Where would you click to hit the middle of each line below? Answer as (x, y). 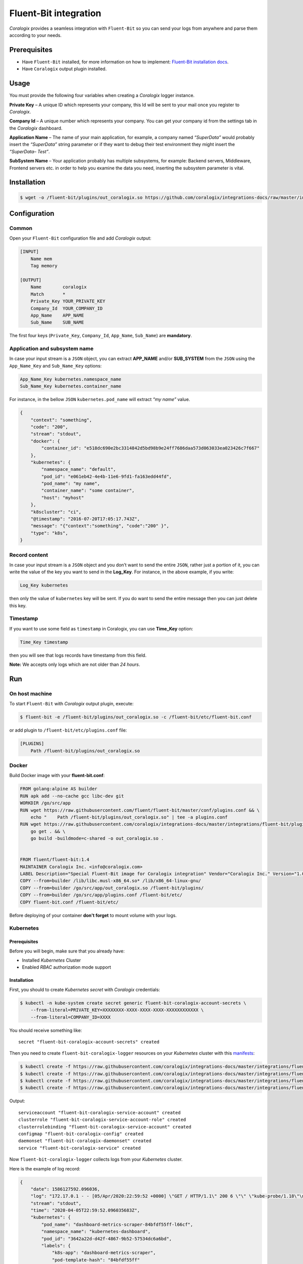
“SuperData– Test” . (30, 151)
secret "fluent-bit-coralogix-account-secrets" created (89, 1042)
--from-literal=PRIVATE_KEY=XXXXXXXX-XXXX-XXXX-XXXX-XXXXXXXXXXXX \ (117, 1010)
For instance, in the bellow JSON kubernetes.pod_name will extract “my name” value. (100, 399)
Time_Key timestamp (44, 642)
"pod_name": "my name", (71, 484)
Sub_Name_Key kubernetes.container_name (70, 386)
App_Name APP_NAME (57, 315)
